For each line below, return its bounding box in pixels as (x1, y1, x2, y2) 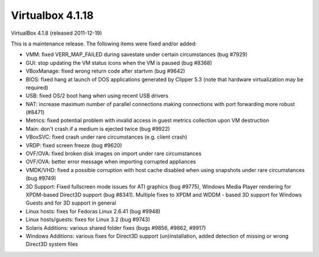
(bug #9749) (25, 174, 56, 182)
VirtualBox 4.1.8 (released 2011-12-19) (11, 29, 103, 37)
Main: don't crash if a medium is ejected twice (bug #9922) (25, 125, 171, 132)
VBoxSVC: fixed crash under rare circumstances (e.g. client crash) (25, 133, 187, 141)
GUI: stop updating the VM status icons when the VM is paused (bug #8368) (25, 59, 213, 66)
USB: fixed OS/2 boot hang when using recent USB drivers (25, 92, 168, 100)
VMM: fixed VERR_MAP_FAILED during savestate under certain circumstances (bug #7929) (25, 51, 248, 58)
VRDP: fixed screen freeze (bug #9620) (25, 141, 122, 149)
